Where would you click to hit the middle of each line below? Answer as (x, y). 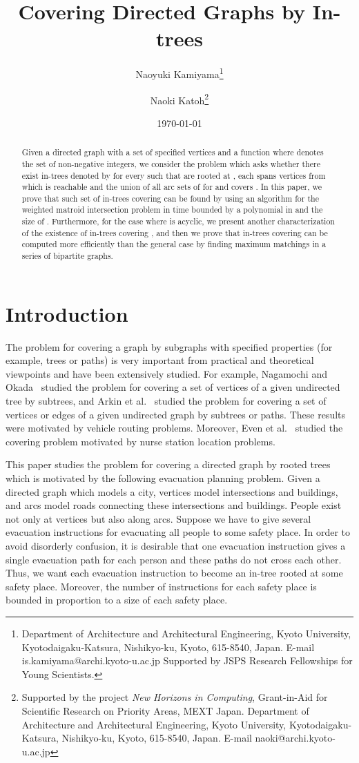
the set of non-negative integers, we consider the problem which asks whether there (171, 163)
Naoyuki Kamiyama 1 (179, 73)
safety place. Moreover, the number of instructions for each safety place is (161, 586)
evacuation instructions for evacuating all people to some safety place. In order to (178, 532)
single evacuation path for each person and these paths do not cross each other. (174, 559)
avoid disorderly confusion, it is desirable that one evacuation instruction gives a (176, 546)
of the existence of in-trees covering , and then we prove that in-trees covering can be (175, 232)
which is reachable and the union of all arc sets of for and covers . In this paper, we (172, 187)
